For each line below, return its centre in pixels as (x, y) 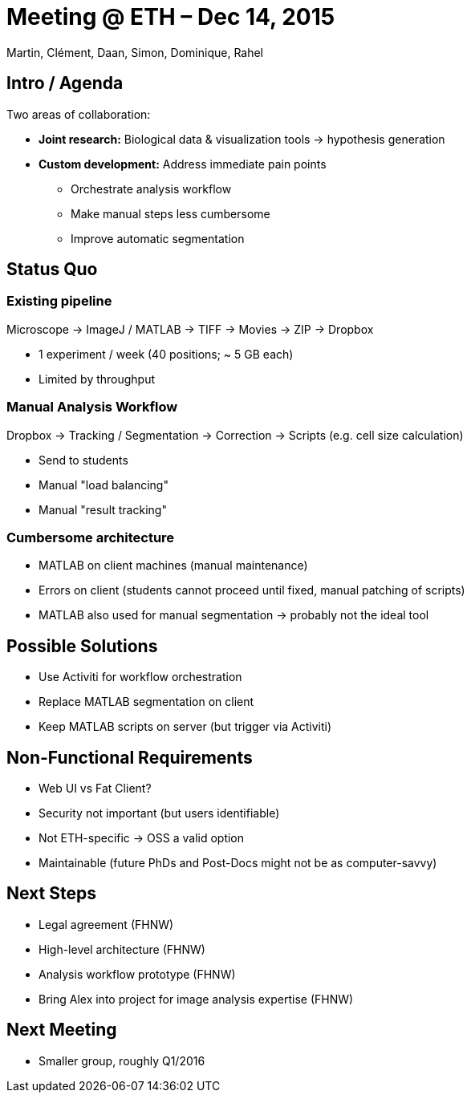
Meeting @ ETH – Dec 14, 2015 (171, 17)
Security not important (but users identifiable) (159, 813)
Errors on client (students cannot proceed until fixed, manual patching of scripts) (252, 590)
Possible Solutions (82, 646)
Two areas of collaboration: (79, 114)
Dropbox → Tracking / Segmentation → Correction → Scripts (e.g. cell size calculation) (235, 435)
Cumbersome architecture (91, 537)
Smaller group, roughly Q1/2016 (122, 1060)
